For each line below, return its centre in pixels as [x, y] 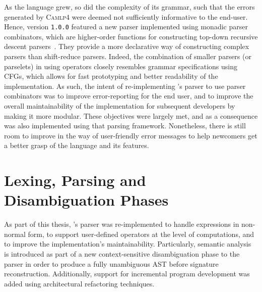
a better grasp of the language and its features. [77, 145]
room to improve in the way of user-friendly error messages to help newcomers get [131, 135]
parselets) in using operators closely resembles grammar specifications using [121, 66]
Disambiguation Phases [86, 200]
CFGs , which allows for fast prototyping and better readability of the [111, 76]
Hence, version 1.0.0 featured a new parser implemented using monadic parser [126, 27]
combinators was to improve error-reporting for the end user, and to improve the [129, 96]
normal [15, 234]
